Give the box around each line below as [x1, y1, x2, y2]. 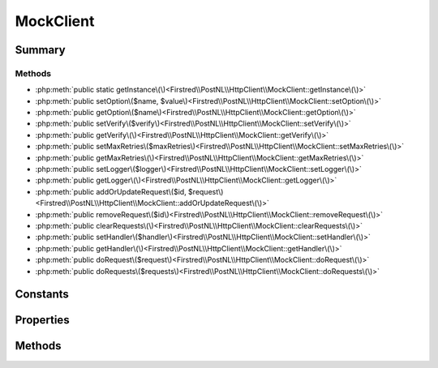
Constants [15, 288, 69, 302]
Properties [15, 313, 70, 327]
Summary [15, 43, 66, 57]
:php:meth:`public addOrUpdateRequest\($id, [35, 186, 187, 196]
